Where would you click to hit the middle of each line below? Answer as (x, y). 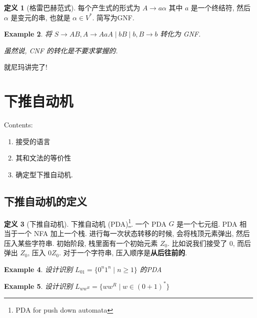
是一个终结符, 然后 (221, 7)
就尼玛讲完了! (26, 67)
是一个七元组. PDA (207, 223)
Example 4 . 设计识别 (39, 269)
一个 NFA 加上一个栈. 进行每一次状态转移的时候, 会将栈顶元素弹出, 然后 (134, 233)
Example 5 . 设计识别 (39, 286)
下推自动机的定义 (45, 201)
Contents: (19, 125)
